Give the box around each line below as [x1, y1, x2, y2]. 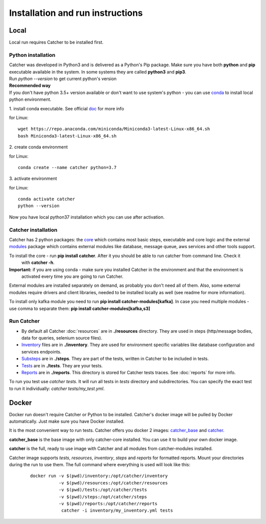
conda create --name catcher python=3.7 [18, 165, 117, 170]
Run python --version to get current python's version [9, 76, 117, 82]
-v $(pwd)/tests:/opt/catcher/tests [58, 487, 147, 493]
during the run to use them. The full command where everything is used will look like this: [9, 462, 191, 468]
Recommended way [9, 83, 51, 88]
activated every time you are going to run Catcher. [21, 273, 124, 279]
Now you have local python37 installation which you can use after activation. [9, 214, 165, 220]
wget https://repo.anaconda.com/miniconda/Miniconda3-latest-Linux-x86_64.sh [18, 126, 210, 132]
